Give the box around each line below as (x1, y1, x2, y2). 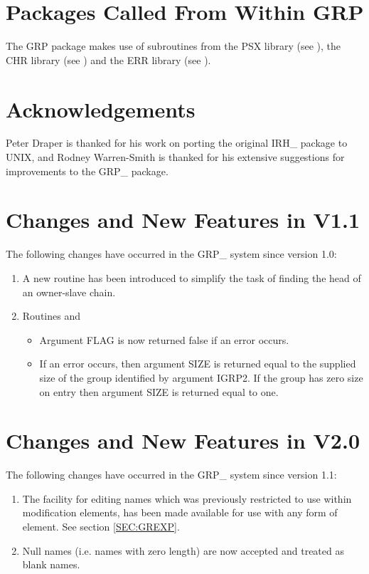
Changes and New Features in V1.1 (6, 205, 360, 234)
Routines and (22, 308, 80, 323)
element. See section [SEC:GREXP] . (22, 519, 180, 533)
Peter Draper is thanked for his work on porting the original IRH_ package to (6, 135, 348, 150)
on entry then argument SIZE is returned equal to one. (39, 384, 279, 399)
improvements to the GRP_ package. (6, 163, 169, 178)
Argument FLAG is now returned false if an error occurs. (39, 332, 289, 347)
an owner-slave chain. (22, 284, 116, 299)
